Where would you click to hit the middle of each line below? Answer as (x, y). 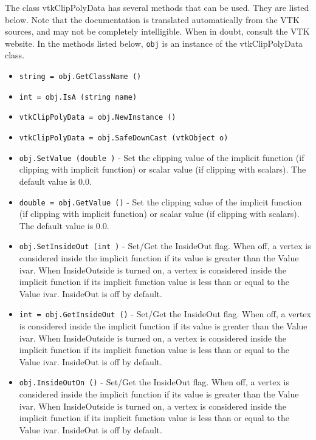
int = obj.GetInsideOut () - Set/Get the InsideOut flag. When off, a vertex (165, 314)
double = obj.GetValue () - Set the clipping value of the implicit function (160, 201)
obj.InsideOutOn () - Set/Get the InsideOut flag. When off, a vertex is (154, 382)
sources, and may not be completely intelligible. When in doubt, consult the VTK (157, 31)
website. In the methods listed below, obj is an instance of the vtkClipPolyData (154, 43)
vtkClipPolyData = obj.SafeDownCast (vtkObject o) (124, 138)
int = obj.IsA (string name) (78, 97)
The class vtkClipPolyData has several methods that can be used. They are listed (157, 7)
